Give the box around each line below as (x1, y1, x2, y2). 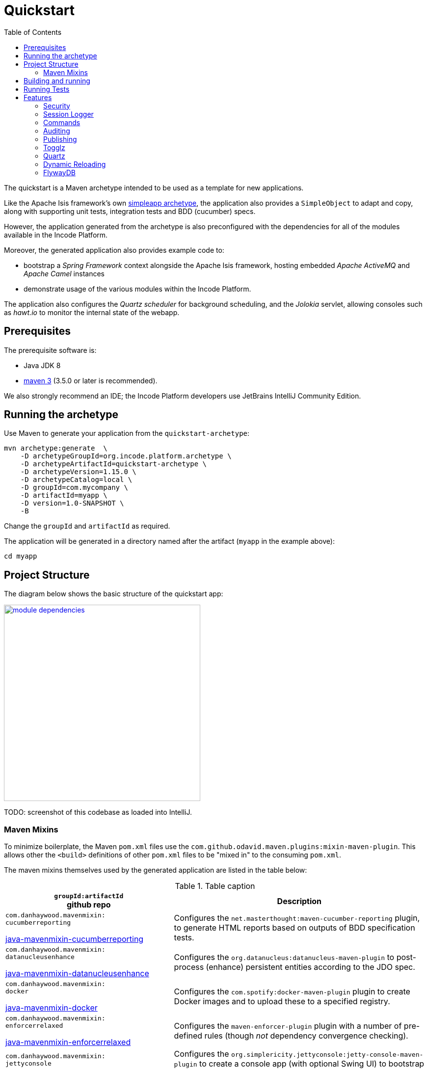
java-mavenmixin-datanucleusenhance (5, 968, 149, 979)
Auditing (43, 126, 70, 135)
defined (174, 1031, 203, 1041)
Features (24, 93, 52, 102)
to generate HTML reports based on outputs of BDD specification (174, 923, 415, 933)
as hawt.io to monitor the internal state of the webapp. (4, 308, 180, 317)
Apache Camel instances (24, 269, 105, 278)
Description (277, 896, 322, 906)
